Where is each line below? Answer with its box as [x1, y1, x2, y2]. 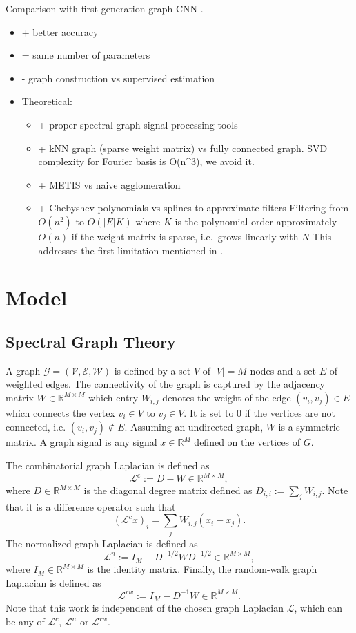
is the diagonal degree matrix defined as [83, 483, 253, 498]
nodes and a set [250, 363, 317, 377]
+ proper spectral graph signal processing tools [38, 117, 238, 131]
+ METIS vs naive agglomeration [38, 177, 181, 191]
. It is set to [184, 405, 234, 419]
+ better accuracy [21, 24, 99, 39]
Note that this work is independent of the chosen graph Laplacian [6, 601, 284, 615]
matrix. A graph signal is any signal [6, 435, 157, 449]
